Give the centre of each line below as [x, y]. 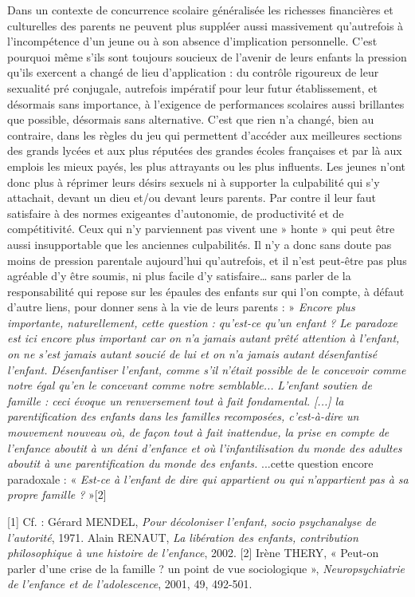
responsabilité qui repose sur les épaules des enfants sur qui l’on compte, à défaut [206, 291]
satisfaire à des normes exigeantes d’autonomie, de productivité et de [176, 213]
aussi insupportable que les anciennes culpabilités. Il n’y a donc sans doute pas [200, 244]
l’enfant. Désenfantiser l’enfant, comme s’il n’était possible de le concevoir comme [207, 369]
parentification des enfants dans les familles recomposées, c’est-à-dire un [183, 416]
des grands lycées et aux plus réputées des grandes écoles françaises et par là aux [205, 150]
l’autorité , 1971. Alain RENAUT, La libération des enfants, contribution [183, 537]
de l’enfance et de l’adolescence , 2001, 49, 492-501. [130, 584]
